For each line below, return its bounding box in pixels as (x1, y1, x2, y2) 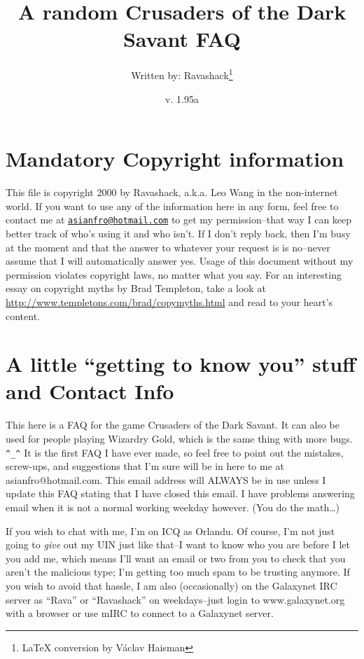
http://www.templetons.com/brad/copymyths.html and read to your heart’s (6, 294, 333, 309)
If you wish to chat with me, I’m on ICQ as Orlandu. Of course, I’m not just (6, 523, 335, 538)
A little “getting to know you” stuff (6, 349, 356, 378)
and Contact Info (6, 377, 174, 405)
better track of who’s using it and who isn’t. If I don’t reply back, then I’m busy (6, 226, 351, 240)
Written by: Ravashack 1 (131, 66, 233, 82)
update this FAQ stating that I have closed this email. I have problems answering (6, 486, 355, 501)
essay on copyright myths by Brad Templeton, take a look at (6, 281, 266, 296)
